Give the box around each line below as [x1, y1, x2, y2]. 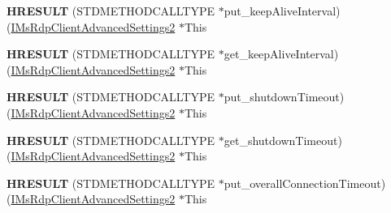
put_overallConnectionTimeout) [224, 174, 386, 191]
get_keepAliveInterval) [224, 45, 339, 62]
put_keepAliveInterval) [224, 2, 341, 19]
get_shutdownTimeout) [224, 131, 342, 148]
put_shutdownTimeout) [224, 88, 345, 105]
